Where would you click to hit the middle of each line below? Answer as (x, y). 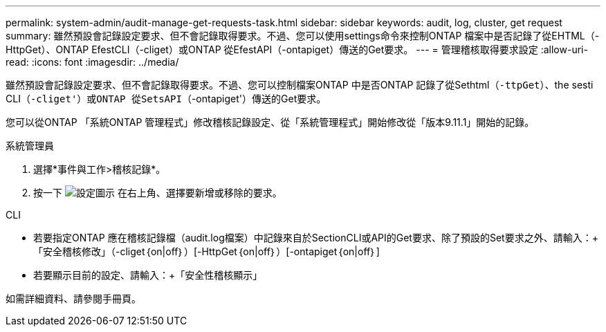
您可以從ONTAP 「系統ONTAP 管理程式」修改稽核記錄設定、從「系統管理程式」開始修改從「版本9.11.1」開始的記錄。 (270, 122)
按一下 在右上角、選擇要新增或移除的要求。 (158, 193)
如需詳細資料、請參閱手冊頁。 (73, 298)
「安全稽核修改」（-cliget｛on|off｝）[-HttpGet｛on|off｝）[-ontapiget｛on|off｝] (206, 251)
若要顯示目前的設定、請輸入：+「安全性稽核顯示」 (148, 275)
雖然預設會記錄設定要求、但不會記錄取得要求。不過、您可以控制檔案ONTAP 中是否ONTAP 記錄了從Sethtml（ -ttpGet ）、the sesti (300, 85)
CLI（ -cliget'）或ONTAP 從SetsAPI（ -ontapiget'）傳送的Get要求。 (166, 99)
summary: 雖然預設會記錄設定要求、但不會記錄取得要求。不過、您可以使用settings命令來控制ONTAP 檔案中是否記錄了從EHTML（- (303, 36)
